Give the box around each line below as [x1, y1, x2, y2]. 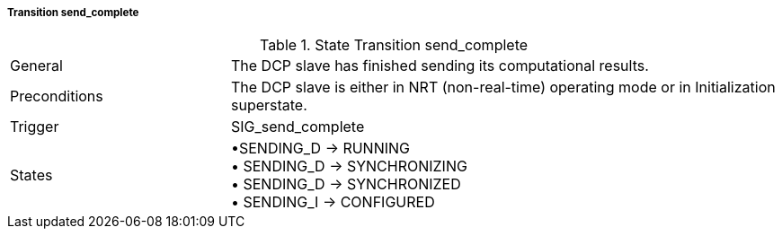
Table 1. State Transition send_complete [259, 36, 529, 55]
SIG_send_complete [230, 118, 365, 136]
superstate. [230, 96, 307, 115]
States [10, 166, 53, 185]
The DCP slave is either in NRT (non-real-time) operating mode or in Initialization [230, 78, 776, 97]
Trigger [10, 118, 59, 136]
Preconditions [10, 87, 103, 106]
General [10, 57, 63, 75]
